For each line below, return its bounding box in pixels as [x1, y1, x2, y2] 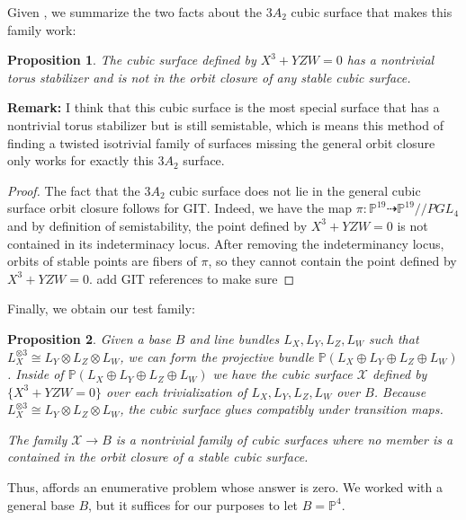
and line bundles [189, 329, 280, 348]
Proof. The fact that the [7, 181, 140, 199]
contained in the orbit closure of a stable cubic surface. [7, 447, 309, 466]
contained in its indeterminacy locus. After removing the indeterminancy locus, [7, 234, 444, 252]
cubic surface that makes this [291, 3, 453, 21]
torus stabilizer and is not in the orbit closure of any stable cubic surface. [7, 67, 411, 86]
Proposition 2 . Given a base [7, 329, 171, 348]
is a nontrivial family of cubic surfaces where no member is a [115, 429, 453, 448]
